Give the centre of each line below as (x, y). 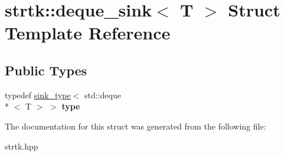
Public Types (46, 70)
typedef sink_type (38, 94)
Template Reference (88, 33)
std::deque (103, 94)
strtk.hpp (22, 146)
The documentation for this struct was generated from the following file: (136, 126)
